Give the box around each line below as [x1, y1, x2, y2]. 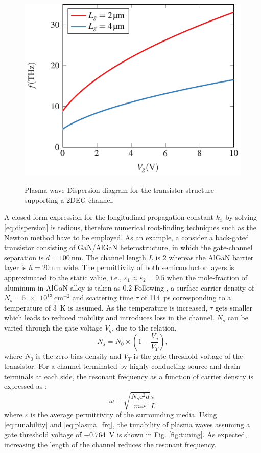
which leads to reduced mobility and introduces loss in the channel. [4, 312, 215, 323]
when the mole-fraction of [167, 272, 248, 282]
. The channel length [81, 252, 146, 262]
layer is [4, 262, 27, 273]
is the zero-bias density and [36, 351, 122, 361]
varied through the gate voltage [4, 322, 103, 333]
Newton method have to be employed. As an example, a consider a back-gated [4, 232, 249, 242]
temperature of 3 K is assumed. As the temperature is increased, [4, 302, 208, 313]
